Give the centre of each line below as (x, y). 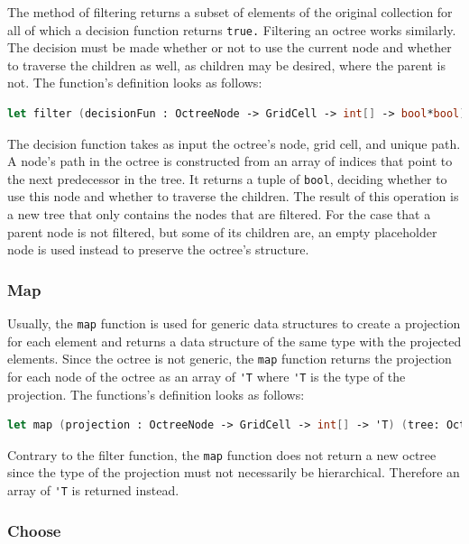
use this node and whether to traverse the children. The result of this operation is (233, 196)
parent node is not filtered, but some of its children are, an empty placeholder (222, 231)
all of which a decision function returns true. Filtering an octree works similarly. (232, 29)
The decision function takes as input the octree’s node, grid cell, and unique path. (234, 143)
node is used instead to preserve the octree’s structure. (158, 249)
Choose (34, 530)
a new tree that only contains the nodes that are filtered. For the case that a (219, 214)
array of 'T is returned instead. (93, 490)
